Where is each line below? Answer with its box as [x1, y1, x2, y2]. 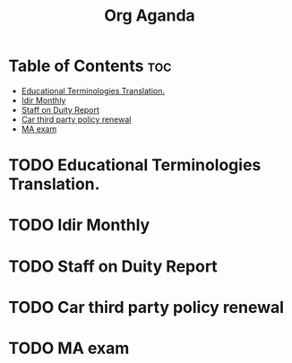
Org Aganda [103, 5, 196, 26]
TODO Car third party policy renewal [8, 297, 284, 317]
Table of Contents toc [8, 56, 172, 76]
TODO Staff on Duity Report [8, 256, 219, 276]
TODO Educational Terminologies [8, 155, 262, 176]
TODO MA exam [8, 338, 130, 359]
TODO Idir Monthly [8, 215, 150, 236]
